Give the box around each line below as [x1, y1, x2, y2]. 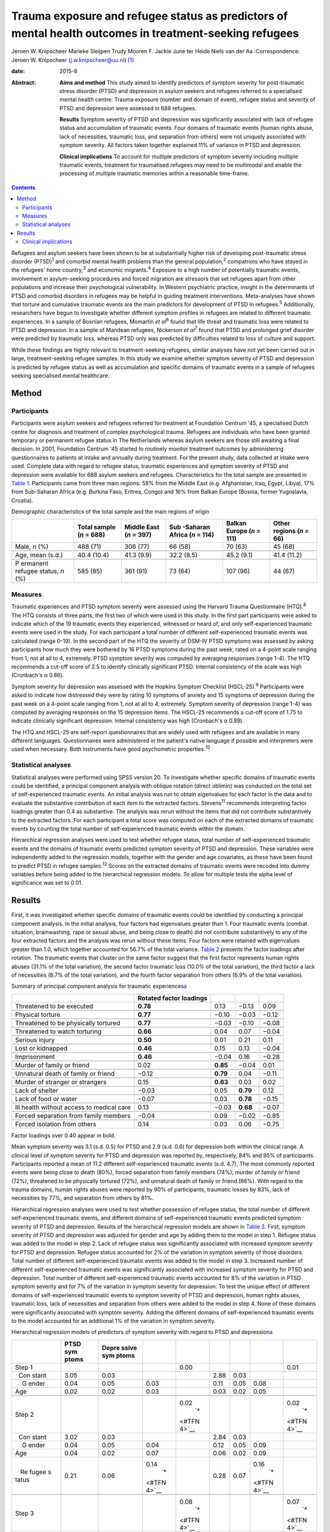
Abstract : [11, 78, 36, 86]
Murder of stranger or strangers [15, 1077, 107, 1086]
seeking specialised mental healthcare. [11, 372, 110, 379]
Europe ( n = [226, 527, 261, 536]
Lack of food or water [15, 1094, 78, 1103]
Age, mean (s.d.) [15, 551, 64, 559]
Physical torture [15, 1010, 61, 1018]
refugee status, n [15, 567, 64, 575]
